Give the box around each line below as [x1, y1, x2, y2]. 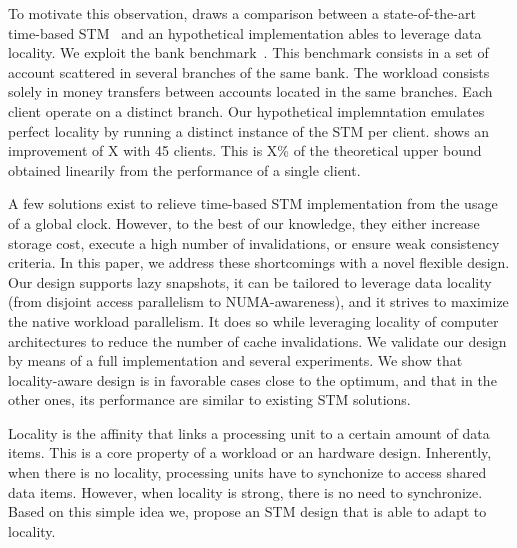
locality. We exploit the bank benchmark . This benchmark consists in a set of [8, 42, 489, 63]
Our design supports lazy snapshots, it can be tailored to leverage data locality [8, 271, 492, 292]
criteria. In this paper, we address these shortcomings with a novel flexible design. [8, 252, 510, 273]
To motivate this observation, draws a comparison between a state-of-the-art [8, 3, 476, 23]
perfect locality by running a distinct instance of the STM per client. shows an [8, 120, 490, 141]
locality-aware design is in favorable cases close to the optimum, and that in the [8, 369, 497, 390]
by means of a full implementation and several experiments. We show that [8, 350, 463, 371]
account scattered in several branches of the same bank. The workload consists [8, 61, 490, 82]
